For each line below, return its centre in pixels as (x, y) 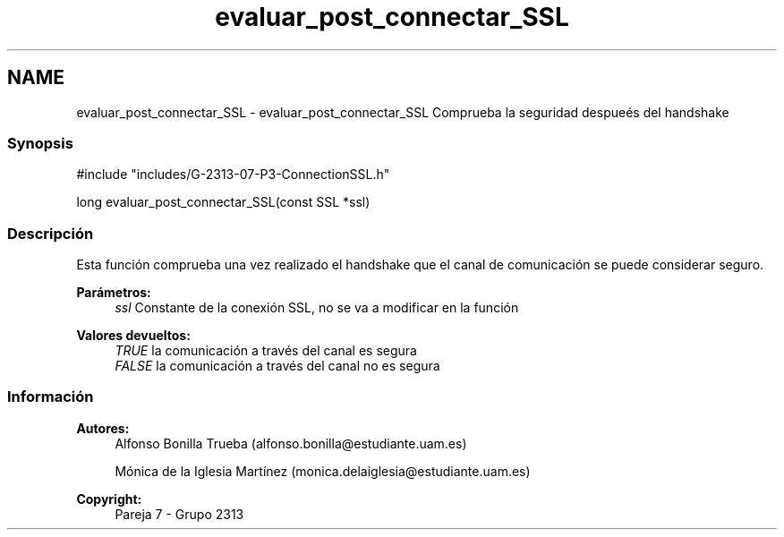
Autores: (103, 428)
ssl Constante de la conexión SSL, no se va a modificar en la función (317, 308)
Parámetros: (114, 293)
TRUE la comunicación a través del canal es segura (266, 351)
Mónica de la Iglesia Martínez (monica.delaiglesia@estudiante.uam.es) (323, 471)
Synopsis (40, 143)
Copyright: (109, 499)
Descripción (51, 233)
